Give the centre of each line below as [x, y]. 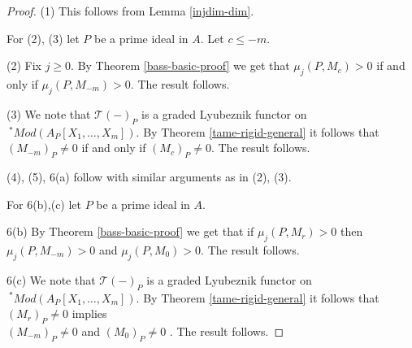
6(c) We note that [51, 279]
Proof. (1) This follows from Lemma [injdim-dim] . [130, 11]
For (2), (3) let [43, 38]
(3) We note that [49, 113]
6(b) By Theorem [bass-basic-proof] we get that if [130, 231]
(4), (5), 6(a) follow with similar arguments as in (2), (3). [149, 176]
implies [89, 313]
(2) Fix [24, 65]
